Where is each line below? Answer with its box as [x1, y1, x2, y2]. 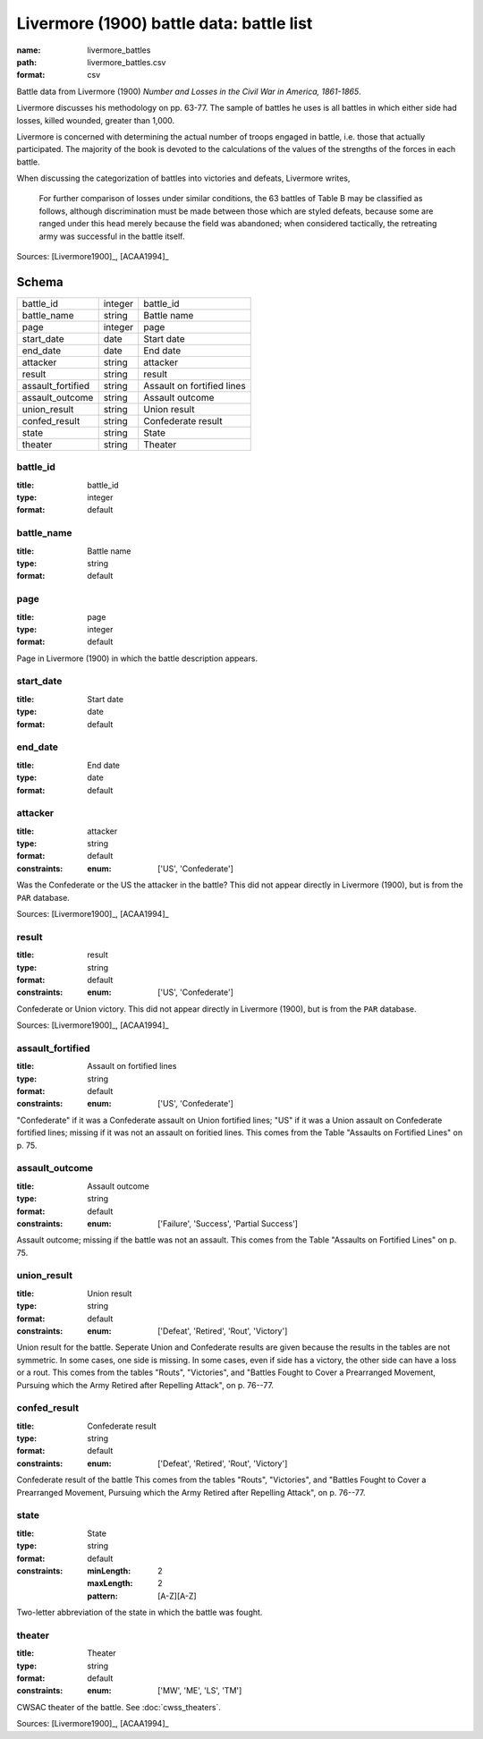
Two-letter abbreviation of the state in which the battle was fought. [16, 1607, 263, 1618]
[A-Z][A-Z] [157, 1591, 197, 1601]
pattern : [87, 1591, 118, 1601]
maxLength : [87, 1578, 133, 1589]
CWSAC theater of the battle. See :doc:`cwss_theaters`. [16, 1701, 221, 1712]
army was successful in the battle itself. [38, 231, 185, 242]
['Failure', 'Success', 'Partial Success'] [157, 1217, 299, 1229]
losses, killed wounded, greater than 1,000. [16, 115, 175, 125]
